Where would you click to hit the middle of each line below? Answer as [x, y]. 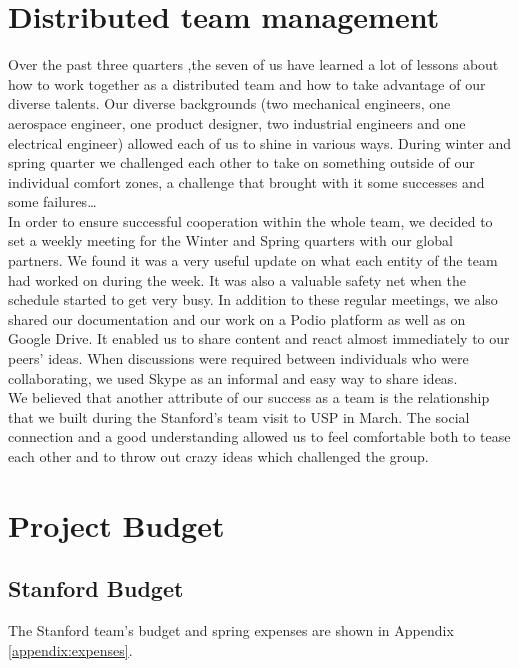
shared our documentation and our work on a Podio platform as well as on [237, 318]
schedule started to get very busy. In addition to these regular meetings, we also [253, 299]
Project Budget [116, 524]
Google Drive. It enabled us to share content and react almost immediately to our [259, 338]
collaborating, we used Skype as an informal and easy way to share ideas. [233, 377]
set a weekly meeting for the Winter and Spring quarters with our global [230, 240]
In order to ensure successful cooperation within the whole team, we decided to [250, 220]
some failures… [52, 201]
